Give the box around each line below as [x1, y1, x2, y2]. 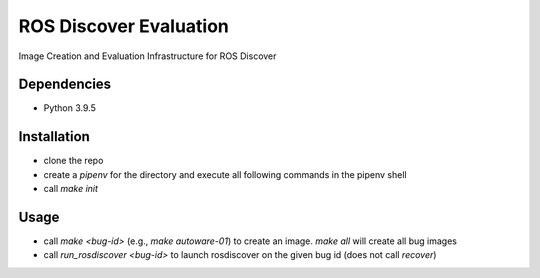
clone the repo [43, 155, 104, 167]
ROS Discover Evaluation [18, 15, 230, 37]
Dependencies [18, 76, 112, 93]
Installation [18, 128, 90, 145]
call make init [43, 183, 99, 195]
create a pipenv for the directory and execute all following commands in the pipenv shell [43, 168, 407, 180]
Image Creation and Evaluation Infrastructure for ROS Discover [18, 50, 277, 62]
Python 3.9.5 [43, 102, 97, 114]
